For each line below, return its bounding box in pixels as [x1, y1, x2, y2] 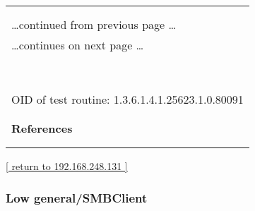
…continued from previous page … [11, 16, 177, 32]
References [11, 120, 73, 136]
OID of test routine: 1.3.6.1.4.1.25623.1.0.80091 [11, 91, 244, 107]
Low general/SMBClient [6, 188, 148, 206]
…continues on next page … [11, 37, 144, 53]
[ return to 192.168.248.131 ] [6, 159, 128, 173]
